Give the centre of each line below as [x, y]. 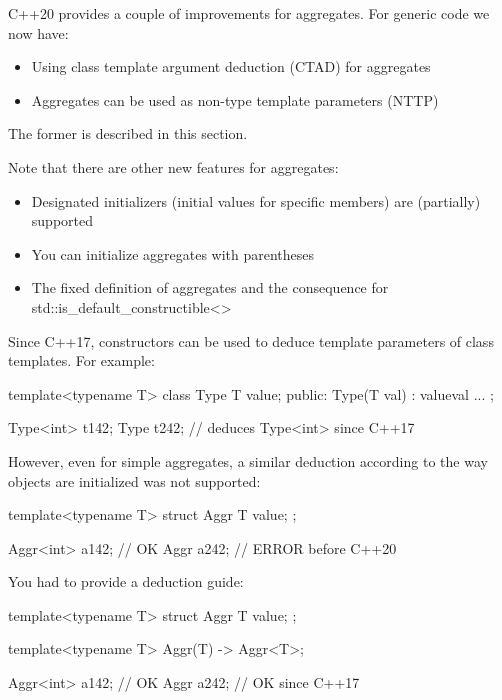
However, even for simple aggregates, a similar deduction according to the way [248, 460]
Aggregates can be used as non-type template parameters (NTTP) [235, 99]
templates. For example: [81, 360]
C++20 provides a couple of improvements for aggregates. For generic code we [249, 13]
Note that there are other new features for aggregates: [173, 166]
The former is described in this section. [128, 133]
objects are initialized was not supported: [134, 480]
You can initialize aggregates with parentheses [173, 253]
